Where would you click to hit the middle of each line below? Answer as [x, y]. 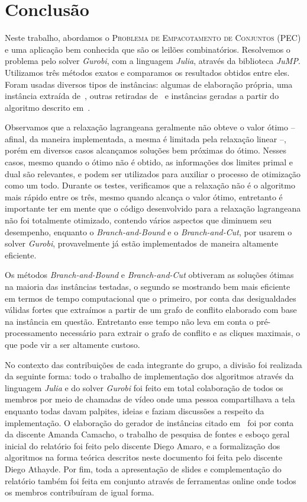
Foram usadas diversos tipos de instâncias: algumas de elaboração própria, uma [149, 84]
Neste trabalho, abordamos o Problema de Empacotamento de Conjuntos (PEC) [153, 38]
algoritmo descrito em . [48, 107]
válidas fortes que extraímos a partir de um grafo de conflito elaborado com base [151, 310]
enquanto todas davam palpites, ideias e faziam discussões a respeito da [135, 410]
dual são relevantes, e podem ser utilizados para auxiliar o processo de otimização [153, 173]
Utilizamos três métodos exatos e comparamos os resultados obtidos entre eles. [147, 72]
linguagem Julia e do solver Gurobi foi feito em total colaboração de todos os [144, 387]
